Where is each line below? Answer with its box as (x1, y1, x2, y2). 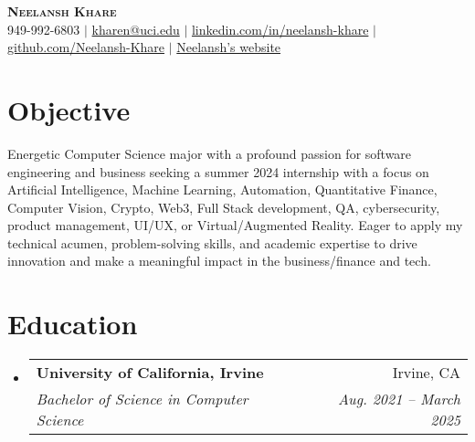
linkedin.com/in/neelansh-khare (191, 19, 369, 38)
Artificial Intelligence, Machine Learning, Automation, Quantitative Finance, (7, 180, 438, 199)
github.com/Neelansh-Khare (7, 37, 165, 57)
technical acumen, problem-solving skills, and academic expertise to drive (7, 233, 417, 252)
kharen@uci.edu (91, 19, 180, 38)
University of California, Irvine (36, 362, 264, 384)
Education (7, 305, 138, 342)
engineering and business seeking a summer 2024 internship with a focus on (7, 162, 429, 181)
